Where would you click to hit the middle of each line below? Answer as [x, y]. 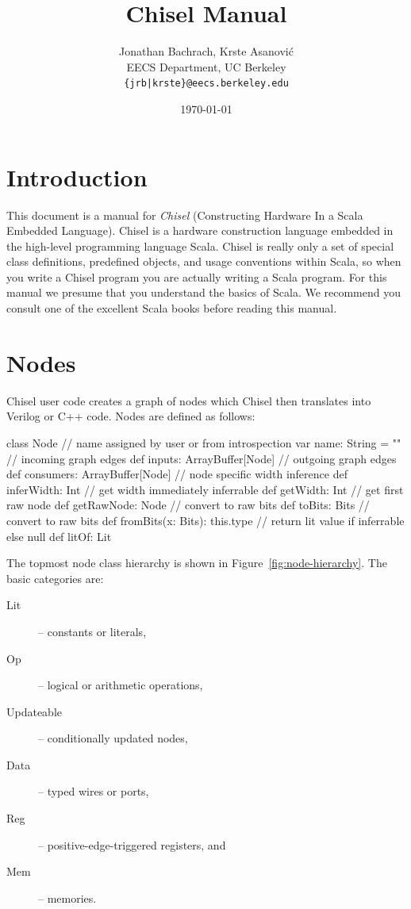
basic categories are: [55, 578]
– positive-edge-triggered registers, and [132, 844]
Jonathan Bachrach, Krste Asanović [206, 51]
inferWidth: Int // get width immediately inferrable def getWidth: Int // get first [205, 489]
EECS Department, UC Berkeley [206, 66]
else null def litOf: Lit [59, 536]
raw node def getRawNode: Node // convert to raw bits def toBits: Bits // [188, 505]
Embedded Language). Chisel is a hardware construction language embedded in [200, 230]
